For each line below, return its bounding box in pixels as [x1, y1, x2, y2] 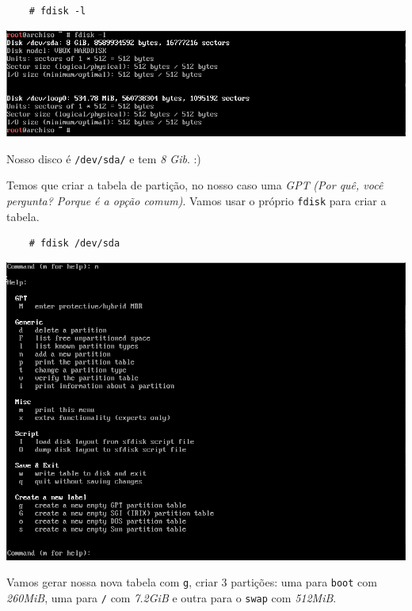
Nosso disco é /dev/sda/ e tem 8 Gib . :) [6, 150, 201, 166]
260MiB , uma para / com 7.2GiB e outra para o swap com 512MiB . [6, 589, 337, 605]
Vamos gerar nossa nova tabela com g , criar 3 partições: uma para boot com [6, 574, 377, 590]
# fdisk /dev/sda [29, 238, 120, 250]
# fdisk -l [29, 6, 86, 17]
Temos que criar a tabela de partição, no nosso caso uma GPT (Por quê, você [6, 177, 383, 193]
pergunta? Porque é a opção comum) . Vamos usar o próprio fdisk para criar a [6, 192, 387, 208]
